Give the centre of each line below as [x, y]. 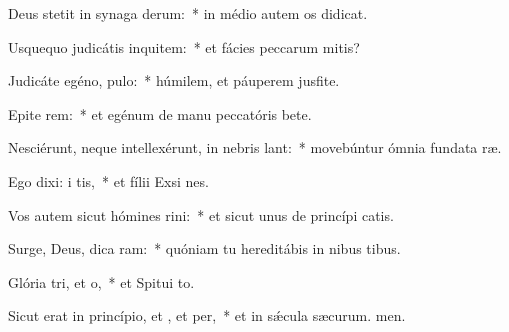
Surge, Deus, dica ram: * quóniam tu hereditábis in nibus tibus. [204, 248]
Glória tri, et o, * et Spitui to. [101, 281]
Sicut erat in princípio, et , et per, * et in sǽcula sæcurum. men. [207, 315]
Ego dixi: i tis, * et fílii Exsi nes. [108, 180]
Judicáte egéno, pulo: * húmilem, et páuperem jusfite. [174, 80]
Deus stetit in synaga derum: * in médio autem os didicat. [188, 13]
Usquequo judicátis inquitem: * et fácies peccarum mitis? [184, 46]
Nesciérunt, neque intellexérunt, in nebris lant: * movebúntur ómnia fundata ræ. [255, 147]
